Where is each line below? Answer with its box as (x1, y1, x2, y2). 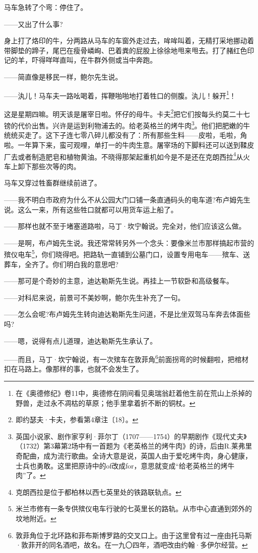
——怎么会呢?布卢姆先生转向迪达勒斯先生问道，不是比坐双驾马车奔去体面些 (4, 309, 251, 319)
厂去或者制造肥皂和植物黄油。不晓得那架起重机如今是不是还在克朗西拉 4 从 (4, 150, 243, 162)
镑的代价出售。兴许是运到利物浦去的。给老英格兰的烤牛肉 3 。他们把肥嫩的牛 (4, 119, 250, 130)
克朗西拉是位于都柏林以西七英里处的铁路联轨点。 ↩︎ (15, 486, 182, 497)
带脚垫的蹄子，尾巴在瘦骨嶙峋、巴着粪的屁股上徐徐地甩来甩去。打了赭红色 (4, 45, 247, 55)
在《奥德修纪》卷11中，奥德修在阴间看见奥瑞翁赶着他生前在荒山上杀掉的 (15, 387, 252, 398)
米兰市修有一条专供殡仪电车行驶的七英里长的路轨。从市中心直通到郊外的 (15, 503, 252, 514)
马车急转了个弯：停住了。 (4, 2, 87, 12)
